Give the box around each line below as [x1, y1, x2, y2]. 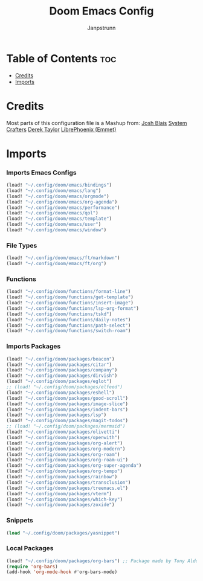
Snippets [6, 516, 33, 525]
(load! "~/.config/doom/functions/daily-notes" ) [6, 316, 131, 323]
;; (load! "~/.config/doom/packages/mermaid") [6, 423, 126, 429]
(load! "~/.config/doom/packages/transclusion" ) [6, 479, 131, 486]
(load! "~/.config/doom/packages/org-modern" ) [6, 446, 126, 452]
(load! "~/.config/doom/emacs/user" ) [6, 222, 101, 228]
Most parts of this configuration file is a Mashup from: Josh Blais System [6, 119, 187, 126]
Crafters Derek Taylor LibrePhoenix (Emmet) [6, 126, 117, 133]
